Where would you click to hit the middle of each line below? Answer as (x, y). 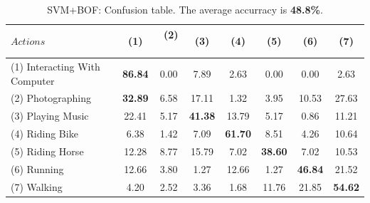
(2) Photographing (51, 98)
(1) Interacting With (55, 67)
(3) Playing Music (50, 116)
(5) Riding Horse (47, 151)
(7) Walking (37, 186)
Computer (33, 80)
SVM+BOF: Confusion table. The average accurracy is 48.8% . (185, 9)
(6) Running (37, 168)
